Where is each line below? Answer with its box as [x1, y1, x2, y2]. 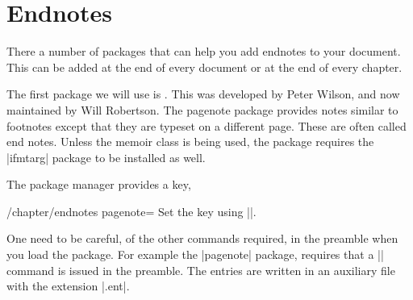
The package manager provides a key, [6, 176, 191, 193]
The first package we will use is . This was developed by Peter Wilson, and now [6, 85, 400, 102]
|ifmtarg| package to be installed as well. [6, 148, 206, 165]
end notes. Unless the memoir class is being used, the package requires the [6, 133, 374, 150]
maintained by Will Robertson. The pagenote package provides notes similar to [6, 101, 398, 118]
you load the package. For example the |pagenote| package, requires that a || [6, 246, 384, 263]
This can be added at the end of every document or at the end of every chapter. [6, 58, 403, 75]
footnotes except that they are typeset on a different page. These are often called [6, 117, 407, 134]
